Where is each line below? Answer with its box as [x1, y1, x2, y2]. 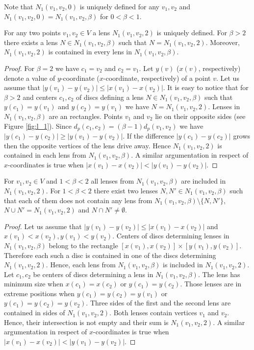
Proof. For [4, 63, 35, 73]
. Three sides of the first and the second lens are [86, 298, 231, 308]
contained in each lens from [4, 150, 86, 160]
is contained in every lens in [48, 47, 132, 57]
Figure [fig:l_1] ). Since [4, 120, 72, 131]
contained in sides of [4, 307, 65, 318]
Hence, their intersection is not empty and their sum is [4, 317, 169, 327]
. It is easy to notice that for [163, 82, 249, 93]
